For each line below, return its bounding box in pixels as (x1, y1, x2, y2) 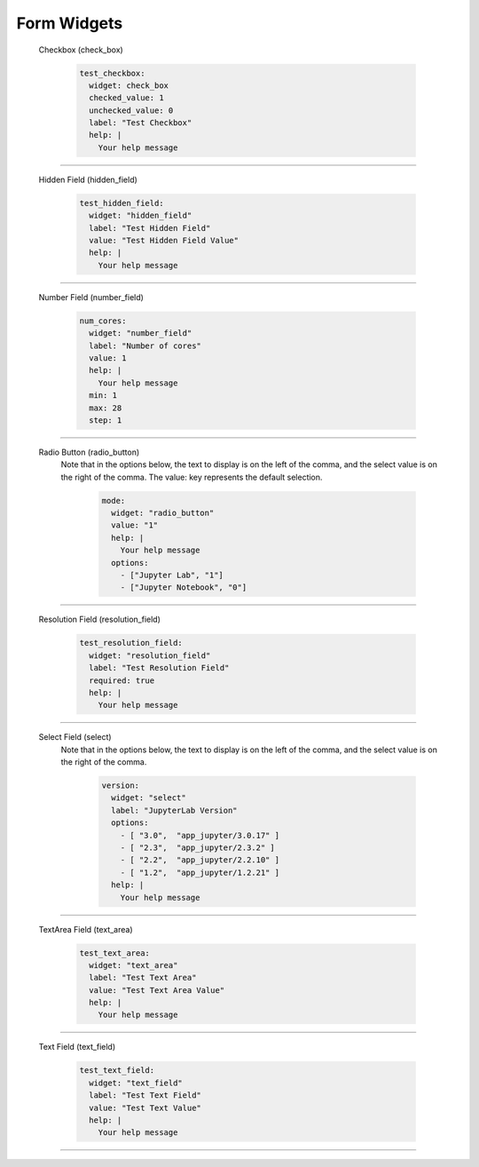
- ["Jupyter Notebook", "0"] (120, 583, 247, 592)
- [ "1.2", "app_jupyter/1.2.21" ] (120, 867, 279, 877)
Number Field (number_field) (38, 291, 144, 302)
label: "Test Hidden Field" (89, 223, 211, 233)
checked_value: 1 (89, 93, 164, 103)
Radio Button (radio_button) (38, 447, 140, 457)
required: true (89, 675, 155, 686)
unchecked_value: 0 (89, 105, 174, 115)
